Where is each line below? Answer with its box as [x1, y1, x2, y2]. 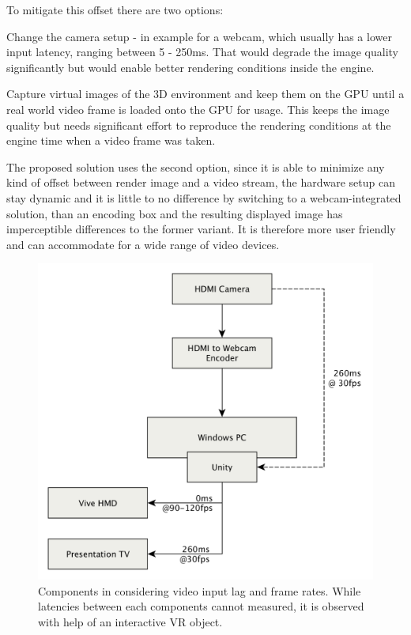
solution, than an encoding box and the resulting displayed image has [6, 205, 343, 221]
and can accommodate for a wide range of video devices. [6, 236, 280, 252]
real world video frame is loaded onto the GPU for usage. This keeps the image [6, 100, 390, 117]
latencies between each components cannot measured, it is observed [38, 598, 364, 614]
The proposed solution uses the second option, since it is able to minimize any [6, 158, 385, 175]
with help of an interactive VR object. [38, 614, 223, 630]
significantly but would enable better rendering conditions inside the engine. [6, 59, 375, 75]
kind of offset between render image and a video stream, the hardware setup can [6, 174, 395, 191]
